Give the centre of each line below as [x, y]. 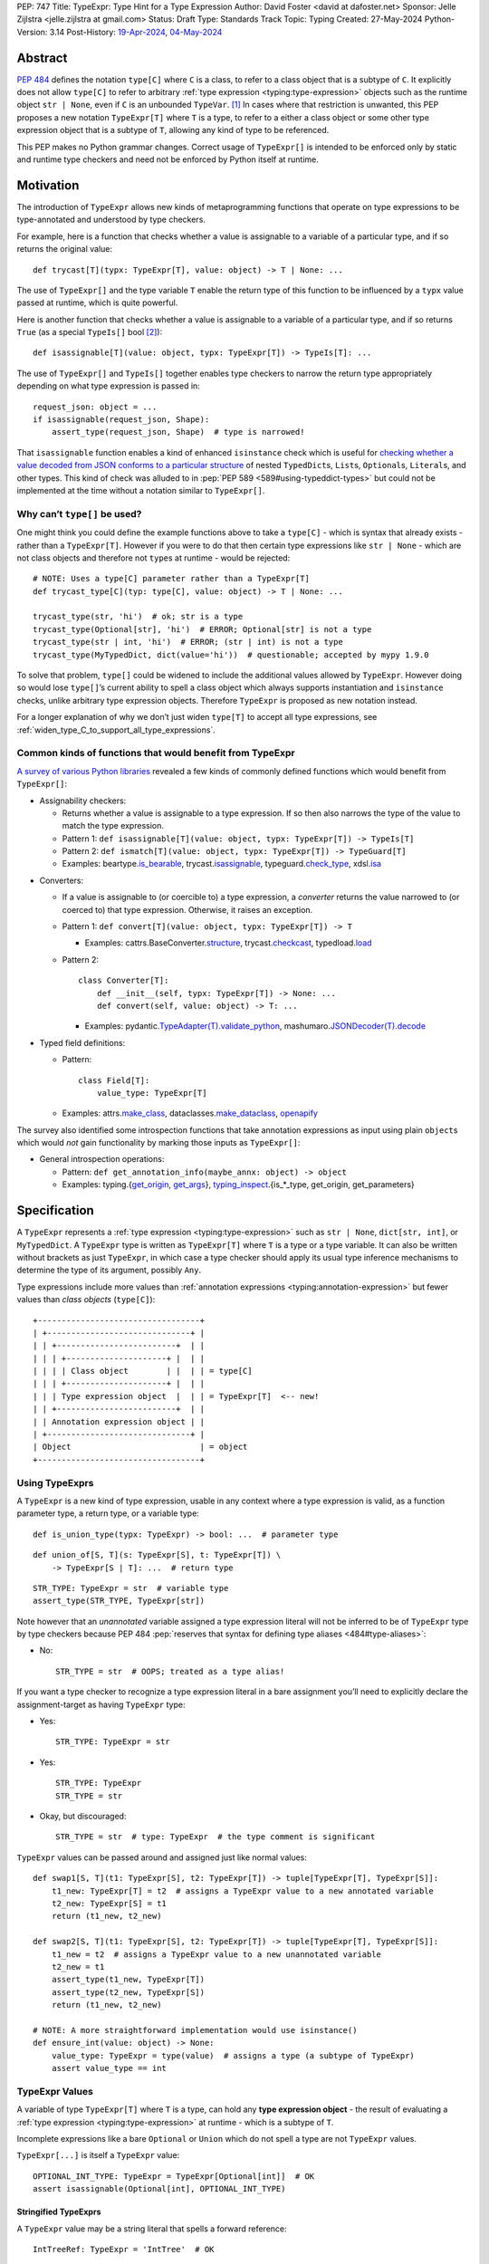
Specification [55, 1210]
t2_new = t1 [78, 1967]
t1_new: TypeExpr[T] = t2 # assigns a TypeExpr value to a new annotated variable [243, 1891]
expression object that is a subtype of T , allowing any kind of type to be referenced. [173, 130]
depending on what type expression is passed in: [109, 386]
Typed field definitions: [82, 1042]
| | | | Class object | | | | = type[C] [143, 1371]
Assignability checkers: [83, 801]
